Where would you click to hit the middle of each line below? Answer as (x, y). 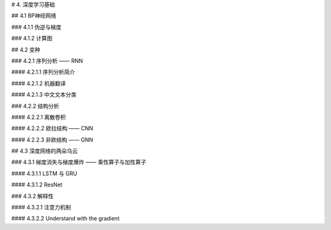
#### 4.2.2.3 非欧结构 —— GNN (52, 140)
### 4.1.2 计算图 (32, 38)
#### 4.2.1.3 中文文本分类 (44, 94)
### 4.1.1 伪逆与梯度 (36, 27)
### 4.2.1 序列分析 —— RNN (47, 61)
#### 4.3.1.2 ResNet (37, 185)
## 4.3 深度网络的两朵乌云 (44, 151)
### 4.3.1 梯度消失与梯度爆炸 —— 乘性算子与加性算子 (79, 162)
